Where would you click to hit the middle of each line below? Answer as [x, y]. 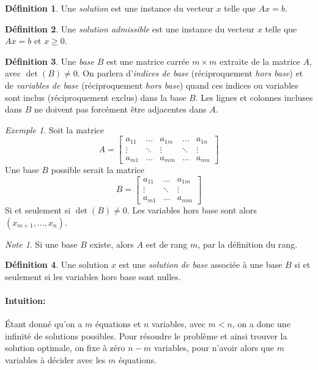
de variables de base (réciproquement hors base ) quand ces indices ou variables [152, 85]
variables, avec [178, 324]
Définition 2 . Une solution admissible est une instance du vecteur [130, 28]
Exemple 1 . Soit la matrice [55, 129]
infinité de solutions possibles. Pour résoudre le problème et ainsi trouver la [146, 335]
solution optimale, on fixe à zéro [65, 348]
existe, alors [112, 244]
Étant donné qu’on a [44, 324]
